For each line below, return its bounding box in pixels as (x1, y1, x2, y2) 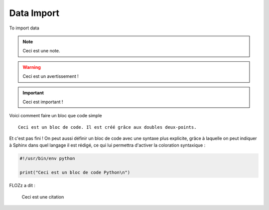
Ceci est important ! (22, 99, 63, 105)
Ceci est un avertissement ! (22, 73, 79, 79)
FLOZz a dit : (9, 183, 36, 189)
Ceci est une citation (21, 194, 64, 200)
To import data (9, 25, 39, 31)
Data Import (9, 7, 60, 18)
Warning (22, 64, 41, 70)
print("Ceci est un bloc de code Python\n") (19, 170, 131, 176)
